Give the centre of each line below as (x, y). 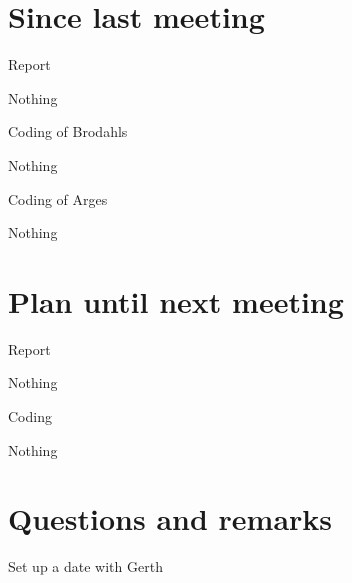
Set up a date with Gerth (85, 566)
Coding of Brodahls (68, 131)
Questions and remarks (170, 518)
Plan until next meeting (176, 300)
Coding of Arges (58, 198)
